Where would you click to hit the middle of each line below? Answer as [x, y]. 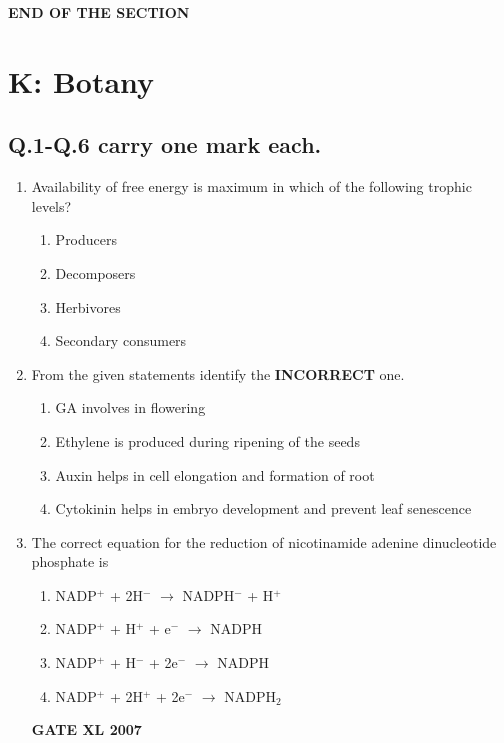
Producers [86, 239]
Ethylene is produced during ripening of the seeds [207, 440]
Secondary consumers [121, 340]
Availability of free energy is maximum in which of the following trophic [251, 186]
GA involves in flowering [130, 407]
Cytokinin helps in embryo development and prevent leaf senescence [263, 508]
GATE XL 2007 [86, 729]
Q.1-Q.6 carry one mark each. [165, 144]
